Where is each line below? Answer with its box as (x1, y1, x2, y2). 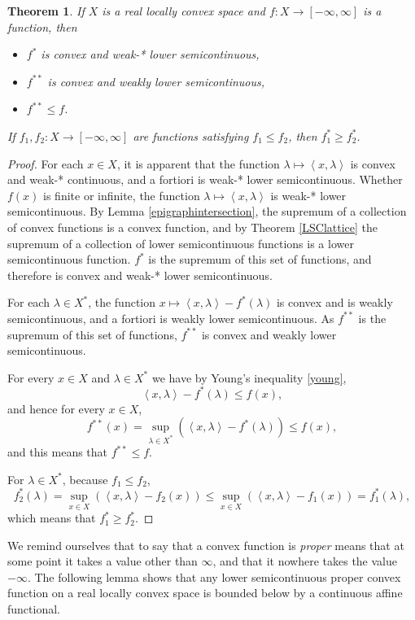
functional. (7, 600, 60, 618)
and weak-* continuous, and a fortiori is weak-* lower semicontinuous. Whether (7, 171, 403, 188)
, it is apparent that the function (116, 155, 280, 172)
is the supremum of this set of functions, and (148, 251, 372, 268)
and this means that (7, 443, 108, 461)
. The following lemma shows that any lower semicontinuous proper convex (27, 568, 401, 585)
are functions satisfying (133, 127, 249, 144)
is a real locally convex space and (102, 2, 265, 19)
